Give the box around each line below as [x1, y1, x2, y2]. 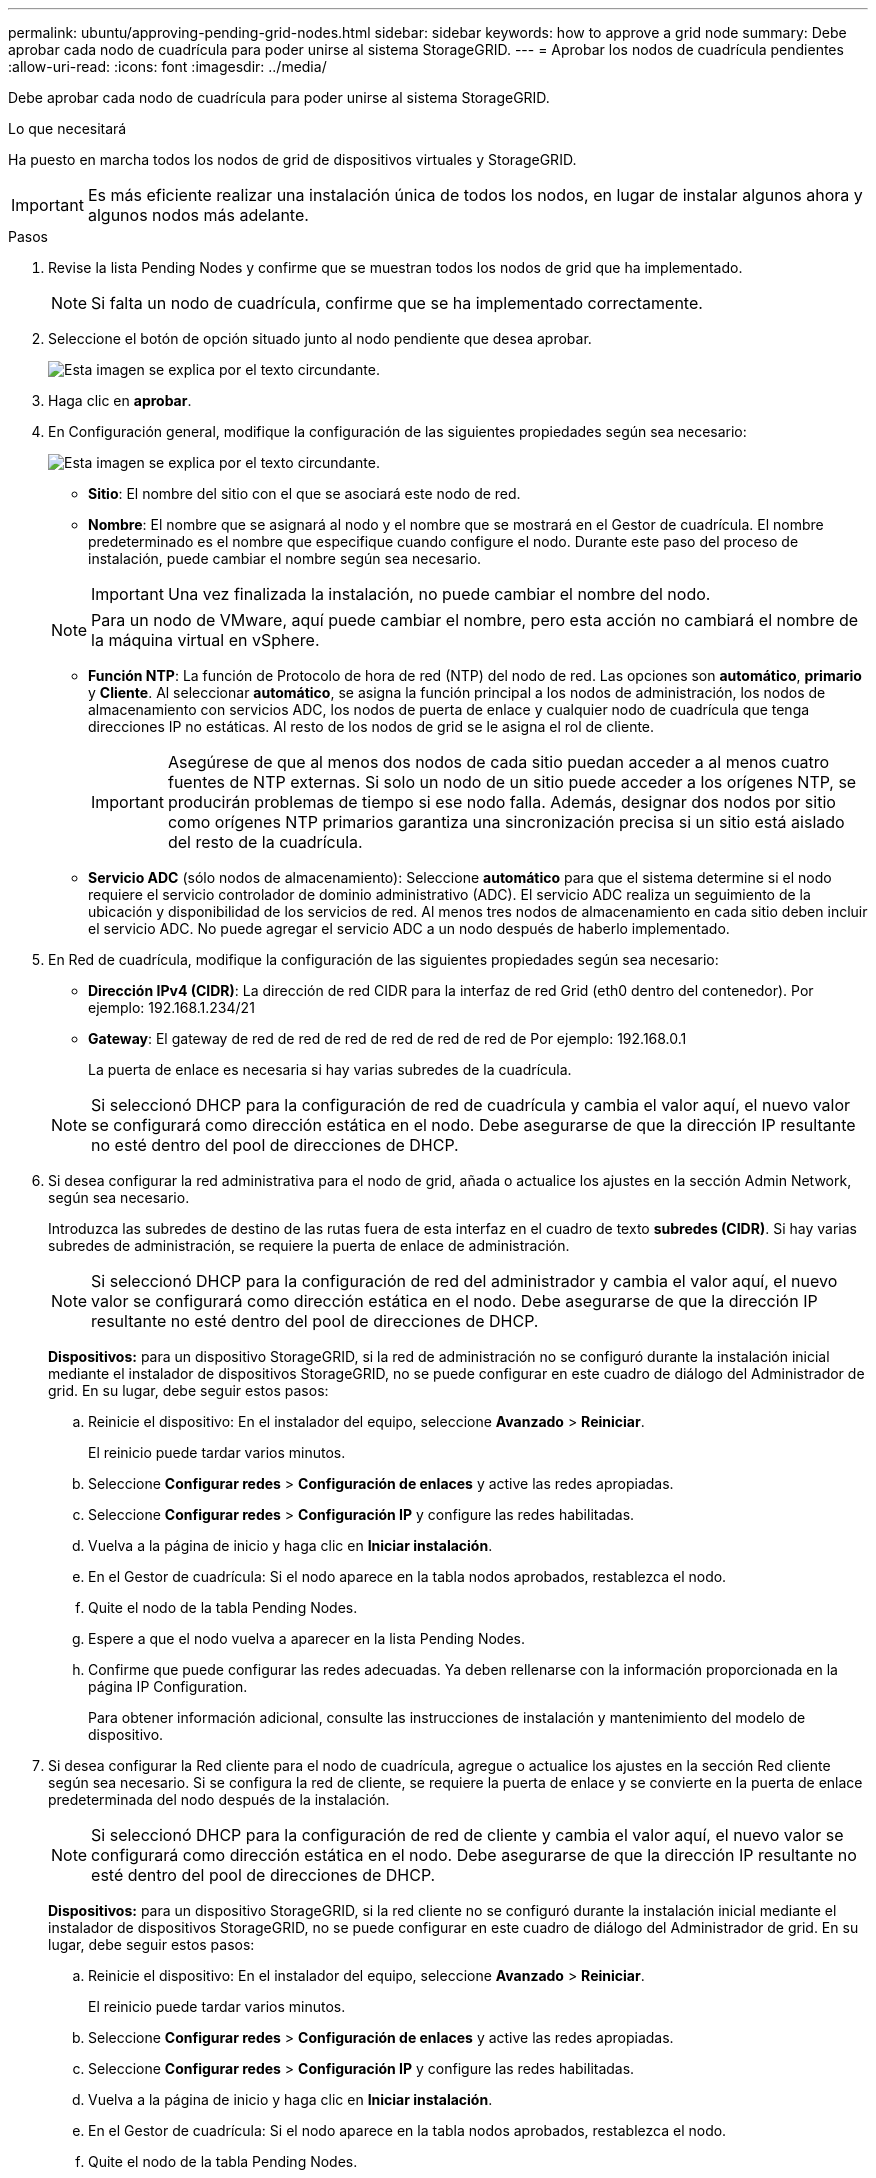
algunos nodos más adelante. [87, 205, 309, 225]
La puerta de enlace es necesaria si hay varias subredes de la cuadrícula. [88, 1061, 572, 1078]
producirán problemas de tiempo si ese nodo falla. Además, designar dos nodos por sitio [167, 792, 836, 812]
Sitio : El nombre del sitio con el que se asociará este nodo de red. [88, 485, 521, 502]
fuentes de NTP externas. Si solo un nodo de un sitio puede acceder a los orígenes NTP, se [167, 772, 857, 792]
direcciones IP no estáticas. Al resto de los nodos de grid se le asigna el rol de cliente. [88, 718, 655, 735]
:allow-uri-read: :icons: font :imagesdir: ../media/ [8, 58, 327, 75]
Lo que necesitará [8, 120, 127, 137]
